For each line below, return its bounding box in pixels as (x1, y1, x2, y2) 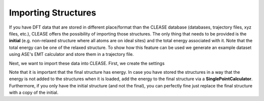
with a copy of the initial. (9, 90, 59, 96)
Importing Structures (9, 7, 96, 18)
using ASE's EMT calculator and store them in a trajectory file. (9, 51, 134, 57)
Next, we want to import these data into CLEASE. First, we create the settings (9, 60, 165, 66)
